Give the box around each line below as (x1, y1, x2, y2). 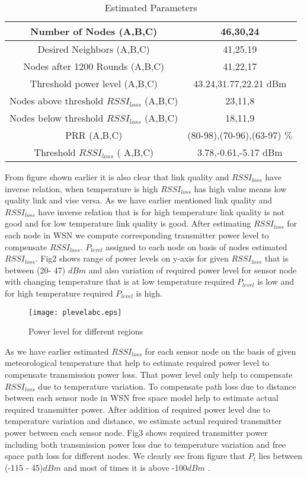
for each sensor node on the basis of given (145, 345, 296, 357)
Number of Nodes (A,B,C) (30, 24, 158, 38)
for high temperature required (5, 286, 113, 299)
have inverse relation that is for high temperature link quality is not (38, 205, 285, 218)
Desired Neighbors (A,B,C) (37, 42, 150, 56)
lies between (258, 450, 302, 462)
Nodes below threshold (9, 111, 104, 125)
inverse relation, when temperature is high (5, 182, 158, 195)
